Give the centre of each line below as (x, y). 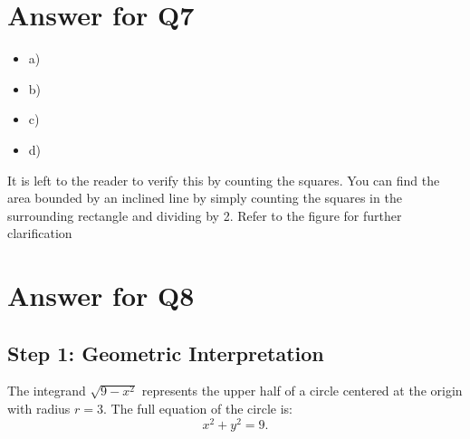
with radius (39, 409)
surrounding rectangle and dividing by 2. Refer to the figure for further (205, 215)
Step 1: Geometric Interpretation (166, 353)
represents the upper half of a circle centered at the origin (302, 391)
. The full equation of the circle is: (198, 409)
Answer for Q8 (101, 296)
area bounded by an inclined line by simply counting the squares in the (205, 198)
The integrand (47, 391)
